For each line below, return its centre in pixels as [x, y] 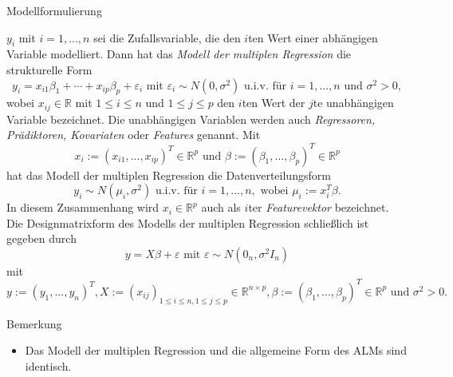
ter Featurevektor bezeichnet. [319, 207]
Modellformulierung [54, 10]
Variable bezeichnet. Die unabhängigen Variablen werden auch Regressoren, [191, 119]
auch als [221, 207]
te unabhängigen [353, 103]
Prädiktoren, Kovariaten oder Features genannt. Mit [134, 135]
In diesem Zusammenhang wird [83, 207]
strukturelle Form [49, 69]
